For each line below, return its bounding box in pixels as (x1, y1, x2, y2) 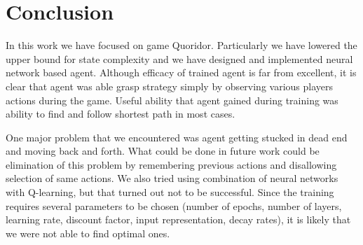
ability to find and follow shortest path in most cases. (6, 106, 235, 121)
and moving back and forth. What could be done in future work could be (6, 143, 320, 158)
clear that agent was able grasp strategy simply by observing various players (6, 78, 334, 93)
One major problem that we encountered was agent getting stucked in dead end (6, 129, 348, 144)
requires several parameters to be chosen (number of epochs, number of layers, (6, 198, 342, 213)
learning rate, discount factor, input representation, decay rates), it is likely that (6, 212, 351, 227)
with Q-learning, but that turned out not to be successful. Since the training (6, 185, 334, 199)
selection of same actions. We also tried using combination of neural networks (6, 171, 338, 185)
